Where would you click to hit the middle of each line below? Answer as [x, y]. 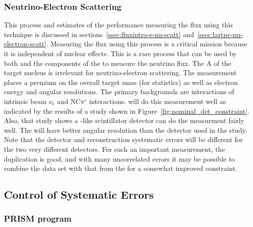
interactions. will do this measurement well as [158, 101]
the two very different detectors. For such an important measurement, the [115, 149]
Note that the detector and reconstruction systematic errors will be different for [124, 139]
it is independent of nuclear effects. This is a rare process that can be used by [120, 53]
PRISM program [38, 218]
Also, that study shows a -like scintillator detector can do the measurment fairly [124, 120]
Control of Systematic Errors [79, 195]
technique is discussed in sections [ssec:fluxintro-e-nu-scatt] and [99, 34]
